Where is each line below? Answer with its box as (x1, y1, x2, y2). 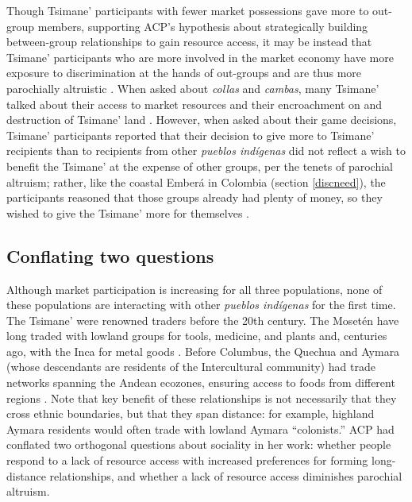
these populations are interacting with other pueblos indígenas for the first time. (6, 296, 396, 313)
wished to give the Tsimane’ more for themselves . (6, 204, 250, 221)
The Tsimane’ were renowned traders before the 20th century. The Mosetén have (6, 311, 399, 328)
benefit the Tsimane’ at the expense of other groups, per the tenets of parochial (6, 157, 393, 174)
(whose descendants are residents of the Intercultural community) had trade (6, 358, 375, 375)
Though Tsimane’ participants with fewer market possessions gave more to (6, 2, 369, 18)
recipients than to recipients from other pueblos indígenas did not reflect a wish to (6, 142, 406, 159)
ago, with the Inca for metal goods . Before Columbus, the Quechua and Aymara (6, 342, 400, 359)
